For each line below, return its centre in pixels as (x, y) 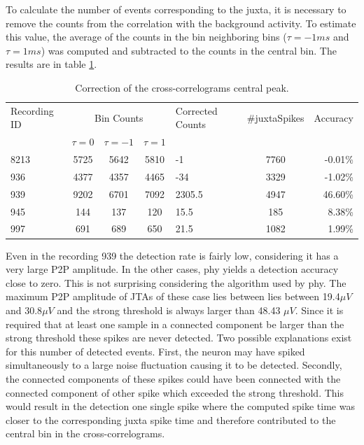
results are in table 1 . (51, 64)
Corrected (196, 110)
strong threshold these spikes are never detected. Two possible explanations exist (179, 338)
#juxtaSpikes (275, 117)
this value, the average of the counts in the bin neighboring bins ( (146, 37)
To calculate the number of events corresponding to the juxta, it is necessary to (176, 9)
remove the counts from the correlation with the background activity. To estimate (181, 23)
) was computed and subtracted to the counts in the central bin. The (189, 50)
